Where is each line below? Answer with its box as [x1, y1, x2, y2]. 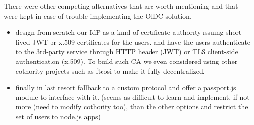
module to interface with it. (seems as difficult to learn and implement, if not [15, 92, 250, 102]
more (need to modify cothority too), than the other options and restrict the [15, 101, 248, 112]
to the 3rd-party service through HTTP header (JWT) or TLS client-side [15, 46, 238, 57]
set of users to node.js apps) [15, 111, 101, 121]
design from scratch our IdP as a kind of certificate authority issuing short [15, 27, 242, 37]
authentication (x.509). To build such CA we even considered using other [15, 56, 238, 66]
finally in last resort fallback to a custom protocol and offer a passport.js [15, 82, 236, 93]
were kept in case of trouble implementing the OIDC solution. [4, 10, 192, 21]
